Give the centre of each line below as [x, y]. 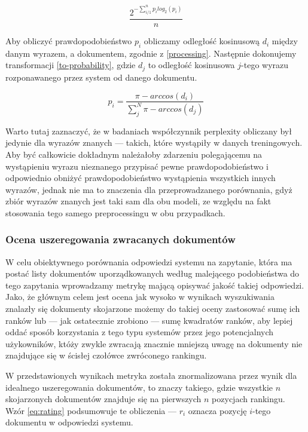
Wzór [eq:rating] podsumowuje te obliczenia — [91, 410]
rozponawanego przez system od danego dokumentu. [101, 77]
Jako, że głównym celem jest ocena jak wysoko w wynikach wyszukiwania [140, 297]
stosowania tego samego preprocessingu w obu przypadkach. [115, 212]
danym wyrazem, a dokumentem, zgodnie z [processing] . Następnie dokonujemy [151, 53]
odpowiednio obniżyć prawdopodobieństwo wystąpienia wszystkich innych [141, 178]
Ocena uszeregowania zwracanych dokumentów [121, 239]
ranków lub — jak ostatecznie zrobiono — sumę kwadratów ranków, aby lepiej [149, 320]
